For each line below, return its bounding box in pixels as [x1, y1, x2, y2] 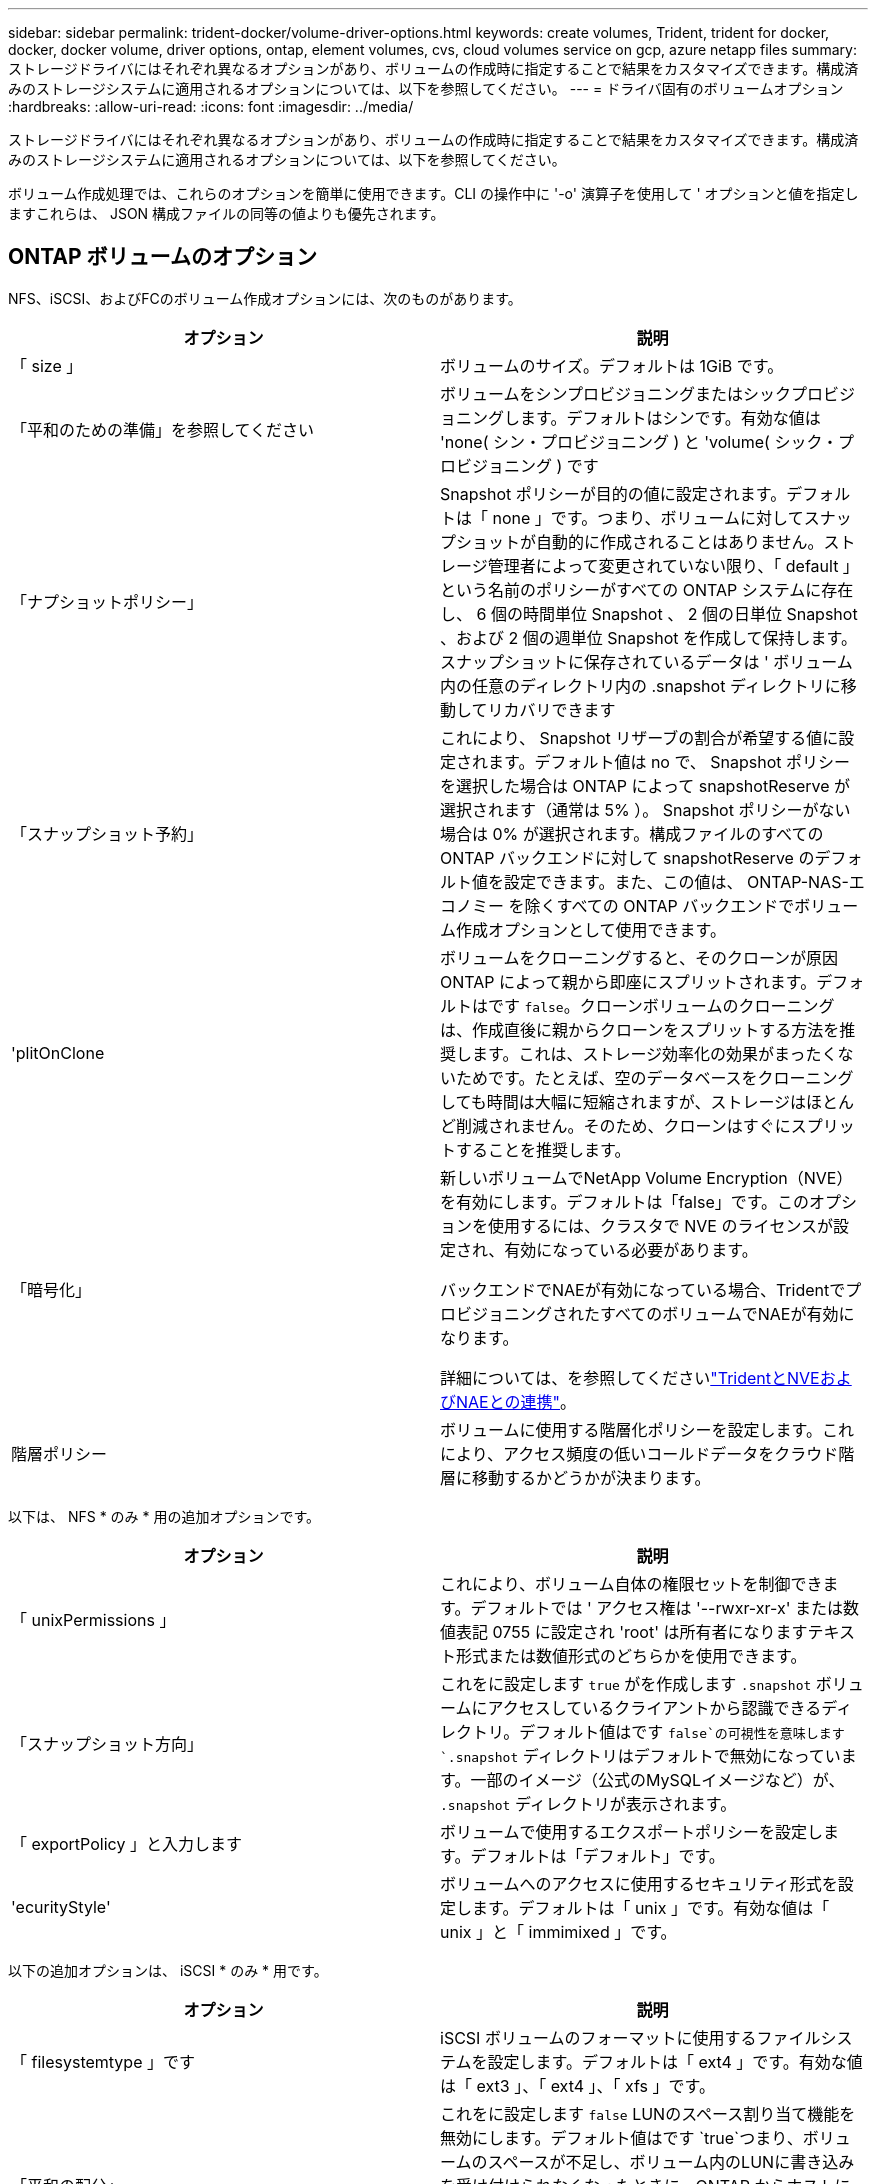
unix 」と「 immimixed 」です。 [440, 1921, 677, 1942]
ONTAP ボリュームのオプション [8, 244, 317, 270]
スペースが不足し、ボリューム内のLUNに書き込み [487, 2151, 855, 2172]
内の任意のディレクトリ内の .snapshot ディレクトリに [440, 675, 841, 696]
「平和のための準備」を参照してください [11, 419, 315, 440]
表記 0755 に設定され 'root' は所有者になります [456, 1621, 808, 1642]
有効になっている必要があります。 [504, 1239, 758, 1260]
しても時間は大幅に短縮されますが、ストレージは [440, 1091, 807, 1112]
